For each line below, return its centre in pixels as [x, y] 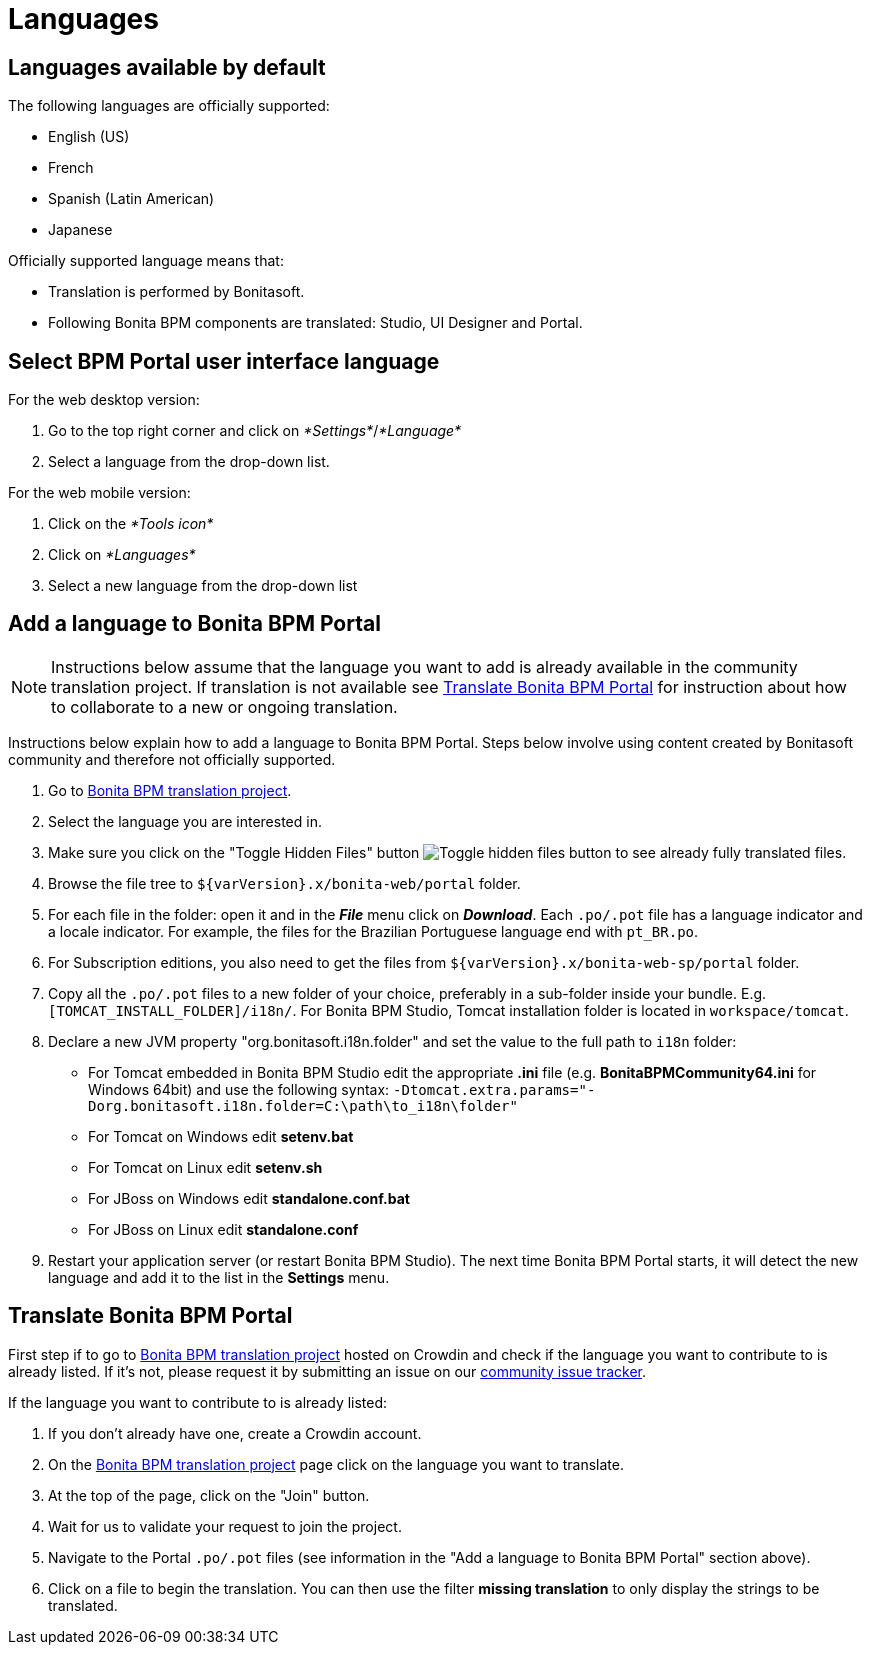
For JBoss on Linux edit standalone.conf [223, 1229]
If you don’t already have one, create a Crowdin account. [235, 1433]
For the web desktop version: [104, 400]
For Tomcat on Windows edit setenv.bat [221, 1136]
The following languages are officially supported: [169, 106]
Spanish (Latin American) [131, 199]
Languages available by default [167, 67]
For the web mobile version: [99, 493]
